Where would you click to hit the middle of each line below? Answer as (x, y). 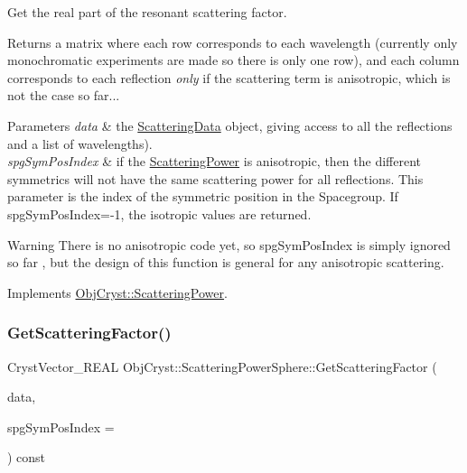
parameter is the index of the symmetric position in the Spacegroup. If (203, 196)
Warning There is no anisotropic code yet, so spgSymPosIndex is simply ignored (229, 244)
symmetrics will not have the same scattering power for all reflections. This (215, 178)
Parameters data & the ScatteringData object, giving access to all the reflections (230, 125)
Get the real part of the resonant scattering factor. (147, 12)
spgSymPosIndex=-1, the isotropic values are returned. (159, 213)
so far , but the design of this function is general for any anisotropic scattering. (226, 262)
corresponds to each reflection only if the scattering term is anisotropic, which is (229, 77)
